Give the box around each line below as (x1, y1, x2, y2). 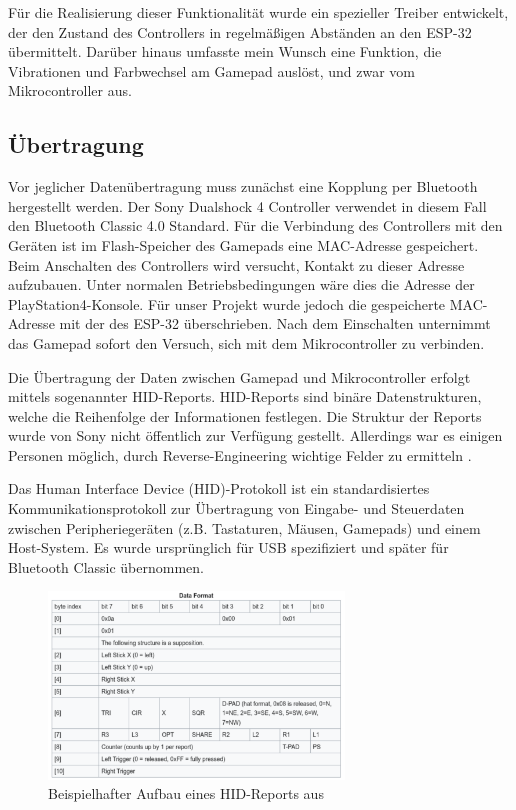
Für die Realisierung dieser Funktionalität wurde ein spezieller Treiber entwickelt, (8, 2, 509, 22)
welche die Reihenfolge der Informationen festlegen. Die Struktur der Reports (8, 405, 482, 426)
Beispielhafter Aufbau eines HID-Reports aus (48, 783, 324, 804)
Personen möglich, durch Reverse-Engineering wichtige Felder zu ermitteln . (8, 444, 472, 465)
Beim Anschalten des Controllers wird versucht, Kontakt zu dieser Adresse (8, 254, 465, 275)
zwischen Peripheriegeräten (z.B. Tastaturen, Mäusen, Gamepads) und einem (8, 517, 481, 538)
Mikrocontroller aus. (8, 80, 132, 101)
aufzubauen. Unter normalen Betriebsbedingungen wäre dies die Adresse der (8, 274, 475, 295)
